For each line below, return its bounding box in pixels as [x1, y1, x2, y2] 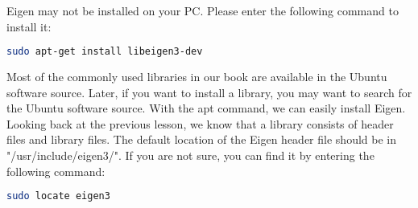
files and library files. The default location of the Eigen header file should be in [6, 131, 396, 148]
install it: [6, 18, 52, 35]
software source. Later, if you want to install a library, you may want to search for [6, 84, 412, 100]
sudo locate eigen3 [6, 190, 110, 202]
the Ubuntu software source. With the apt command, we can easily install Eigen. [6, 100, 406, 116]
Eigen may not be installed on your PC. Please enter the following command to [6, 2, 399, 18]
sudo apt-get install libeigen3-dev [6, 46, 203, 58]
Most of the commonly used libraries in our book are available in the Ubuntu [6, 68, 387, 85]
